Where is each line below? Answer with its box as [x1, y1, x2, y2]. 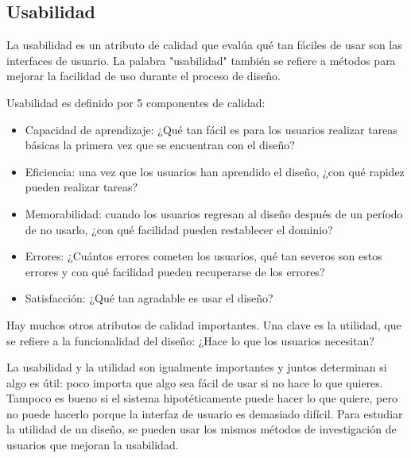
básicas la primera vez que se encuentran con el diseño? [25, 137, 295, 153]
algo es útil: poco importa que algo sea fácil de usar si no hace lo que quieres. [6, 374, 383, 391]
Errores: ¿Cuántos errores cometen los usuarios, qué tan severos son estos [25, 248, 382, 264]
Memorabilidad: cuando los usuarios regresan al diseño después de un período [25, 205, 403, 221]
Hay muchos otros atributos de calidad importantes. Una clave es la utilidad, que [6, 316, 401, 333]
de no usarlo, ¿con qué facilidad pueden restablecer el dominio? [25, 221, 333, 237]
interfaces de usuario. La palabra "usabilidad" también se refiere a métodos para [6, 52, 396, 68]
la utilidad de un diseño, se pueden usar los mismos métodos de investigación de [6, 421, 397, 437]
